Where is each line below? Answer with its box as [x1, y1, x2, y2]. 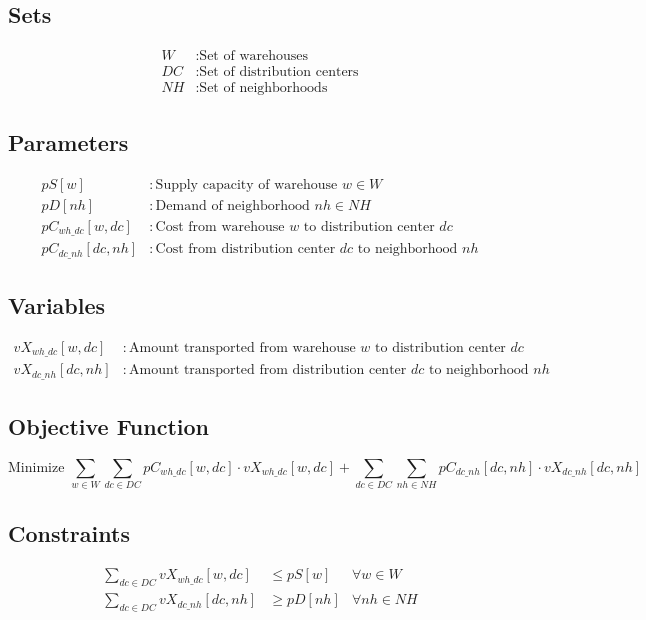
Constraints [8, 517, 130, 548]
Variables [8, 289, 106, 320]
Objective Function [8, 411, 210, 442]
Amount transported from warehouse [129, 340, 356, 355]
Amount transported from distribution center [129, 363, 407, 378]
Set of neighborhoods [199, 81, 328, 96]
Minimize [8, 460, 65, 475]
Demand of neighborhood [155, 198, 310, 213]
